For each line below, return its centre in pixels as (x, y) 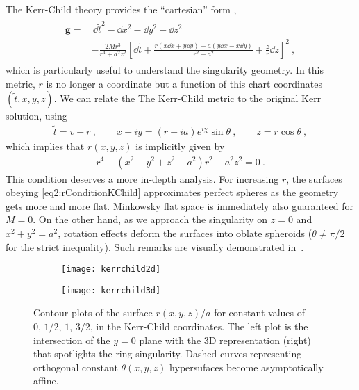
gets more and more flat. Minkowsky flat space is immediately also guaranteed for (180, 205)
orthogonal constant (76, 367)
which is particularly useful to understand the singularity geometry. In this (165, 69)
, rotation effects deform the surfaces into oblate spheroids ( (185, 233)
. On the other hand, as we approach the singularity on (150, 219)
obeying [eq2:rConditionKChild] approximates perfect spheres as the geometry (172, 192)
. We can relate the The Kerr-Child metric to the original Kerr (187, 98)
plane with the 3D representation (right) (225, 340)
